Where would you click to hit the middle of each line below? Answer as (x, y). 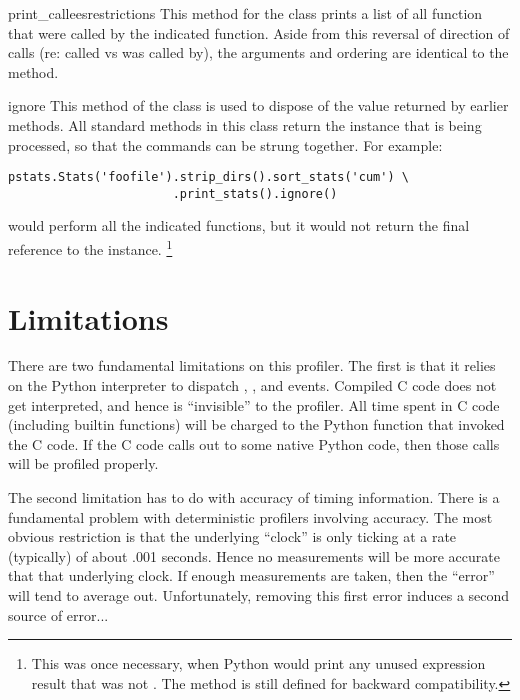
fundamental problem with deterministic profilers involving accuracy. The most (250, 516)
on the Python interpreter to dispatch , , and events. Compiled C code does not (252, 385)
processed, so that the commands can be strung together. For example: (225, 144)
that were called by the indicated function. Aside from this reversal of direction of (259, 32)
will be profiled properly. (83, 463)
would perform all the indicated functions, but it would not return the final (239, 225)
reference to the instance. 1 (90, 247)
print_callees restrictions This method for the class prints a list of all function (245, 13)
